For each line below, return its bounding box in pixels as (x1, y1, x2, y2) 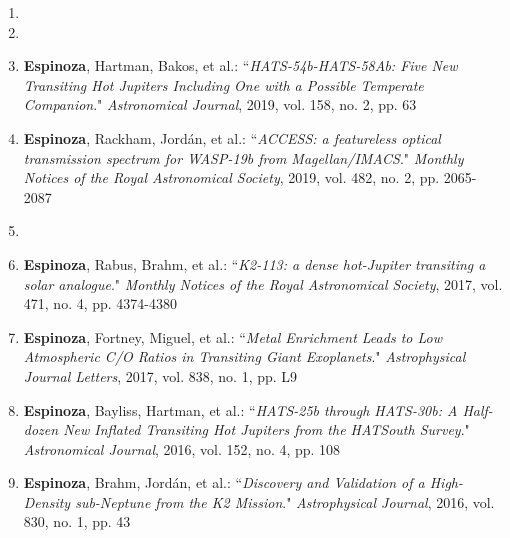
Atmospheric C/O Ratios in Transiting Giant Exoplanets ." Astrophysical (23, 346, 466, 367)
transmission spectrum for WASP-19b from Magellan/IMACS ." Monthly (23, 147, 464, 168)
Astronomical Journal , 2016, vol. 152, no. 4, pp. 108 (23, 438, 341, 459)
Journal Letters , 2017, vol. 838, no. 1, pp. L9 (23, 365, 298, 386)
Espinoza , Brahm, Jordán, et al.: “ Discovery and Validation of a (23, 472, 425, 493)
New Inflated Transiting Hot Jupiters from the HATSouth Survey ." (63, 419, 470, 440)
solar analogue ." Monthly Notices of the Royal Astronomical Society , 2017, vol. (23, 273, 503, 294)
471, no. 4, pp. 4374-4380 (23, 293, 178, 314)
